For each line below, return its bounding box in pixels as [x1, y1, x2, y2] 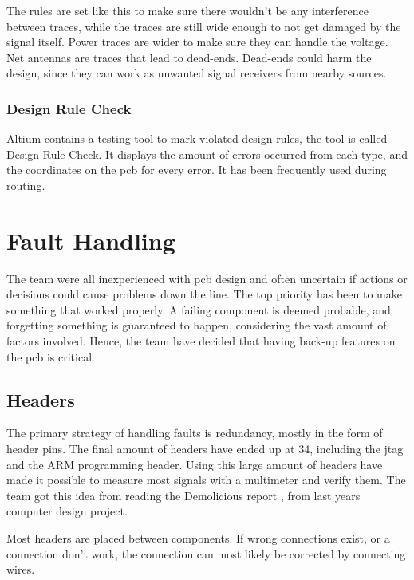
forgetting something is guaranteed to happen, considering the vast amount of [6, 317, 387, 333]
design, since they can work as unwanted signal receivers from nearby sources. [6, 65, 387, 81]
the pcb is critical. [6, 348, 95, 365]
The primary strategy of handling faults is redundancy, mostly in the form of [6, 424, 383, 441]
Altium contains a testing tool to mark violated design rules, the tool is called [6, 130, 388, 147]
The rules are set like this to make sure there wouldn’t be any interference [6, 2, 369, 18]
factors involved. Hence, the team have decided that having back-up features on [6, 333, 396, 349]
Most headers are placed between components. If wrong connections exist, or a [6, 530, 390, 546]
